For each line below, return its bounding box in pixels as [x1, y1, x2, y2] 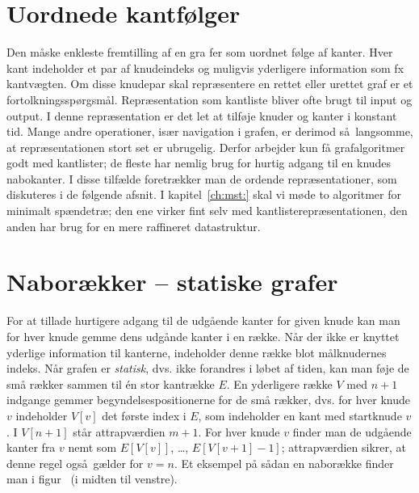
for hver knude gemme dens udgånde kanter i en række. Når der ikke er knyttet [6, 327, 400, 344]
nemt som [68, 439, 117, 456]
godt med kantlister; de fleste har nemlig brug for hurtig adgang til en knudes [6, 154, 392, 171]
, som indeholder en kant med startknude [198, 407, 402, 423]
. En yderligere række [226, 375, 333, 392]
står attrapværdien [73, 423, 166, 440]
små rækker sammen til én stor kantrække [6, 375, 215, 392]
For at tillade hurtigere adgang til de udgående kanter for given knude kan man [6, 312, 400, 329]
